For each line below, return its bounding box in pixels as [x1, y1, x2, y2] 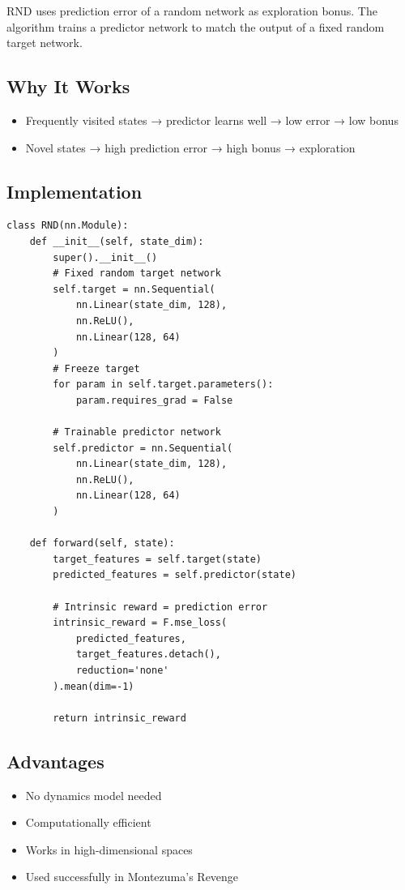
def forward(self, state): [29, 537, 175, 550]
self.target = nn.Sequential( [53, 283, 215, 295]
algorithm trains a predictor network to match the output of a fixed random [6, 18, 385, 35]
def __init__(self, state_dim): [29, 235, 204, 247]
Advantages [6, 748, 104, 773]
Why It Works [6, 74, 130, 99]
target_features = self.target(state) [53, 553, 262, 565]
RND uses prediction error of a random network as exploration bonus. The [6, 2, 377, 19]
